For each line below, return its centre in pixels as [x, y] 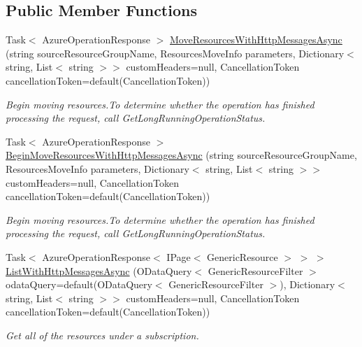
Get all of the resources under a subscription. [102, 335]
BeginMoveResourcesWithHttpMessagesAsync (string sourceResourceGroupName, [181, 155]
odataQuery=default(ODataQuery [79, 284]
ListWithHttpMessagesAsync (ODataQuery [99, 270]
